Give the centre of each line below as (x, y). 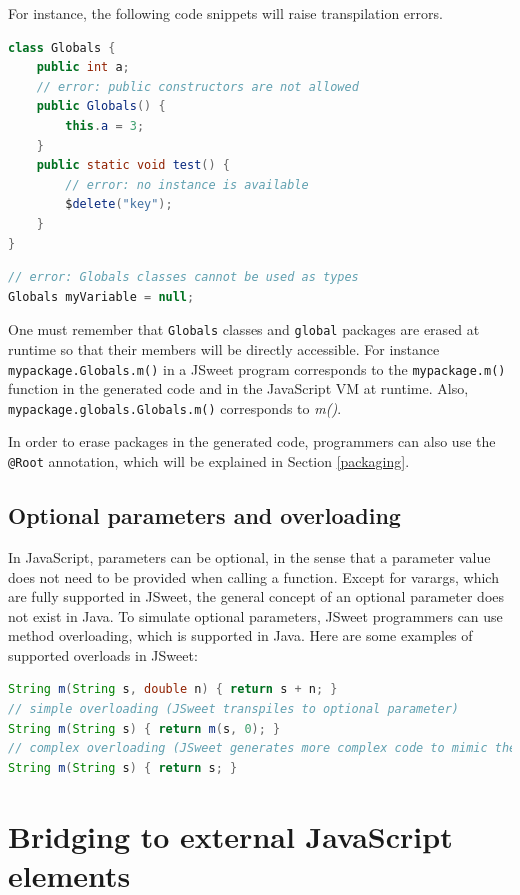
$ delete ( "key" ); (119, 204)
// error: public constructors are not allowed (197, 86)
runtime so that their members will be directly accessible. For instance (224, 348)
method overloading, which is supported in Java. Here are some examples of (240, 635)
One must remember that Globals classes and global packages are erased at (244, 329)
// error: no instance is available (187, 184)
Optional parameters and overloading (204, 515)
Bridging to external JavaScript (230, 835)
